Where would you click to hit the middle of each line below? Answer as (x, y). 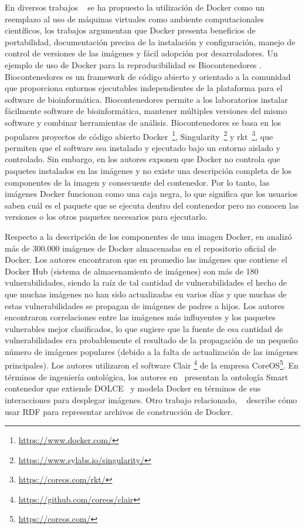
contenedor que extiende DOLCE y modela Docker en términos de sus (133, 388)
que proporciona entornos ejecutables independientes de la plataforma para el (144, 88)
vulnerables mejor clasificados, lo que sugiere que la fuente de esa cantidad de (144, 328)
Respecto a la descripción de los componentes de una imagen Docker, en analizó (148, 236)
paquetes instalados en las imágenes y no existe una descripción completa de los (148, 170)
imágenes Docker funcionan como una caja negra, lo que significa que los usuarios (151, 194)
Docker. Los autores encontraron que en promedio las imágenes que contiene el (146, 260)
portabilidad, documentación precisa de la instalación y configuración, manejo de (150, 41)
